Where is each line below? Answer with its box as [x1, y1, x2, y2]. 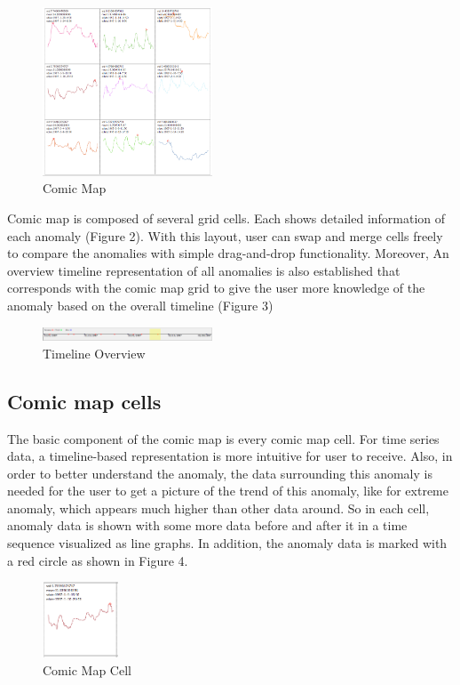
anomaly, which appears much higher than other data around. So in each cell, [7, 498, 430, 517]
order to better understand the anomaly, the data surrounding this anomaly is [7, 463, 432, 482]
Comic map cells [7, 387, 162, 415]
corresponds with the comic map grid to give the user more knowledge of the [7, 278, 425, 297]
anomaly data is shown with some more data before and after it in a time [7, 516, 408, 535]
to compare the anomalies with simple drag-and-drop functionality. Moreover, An [7, 244, 449, 262]
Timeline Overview [43, 343, 146, 362]
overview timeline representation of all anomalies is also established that [7, 261, 401, 279]
